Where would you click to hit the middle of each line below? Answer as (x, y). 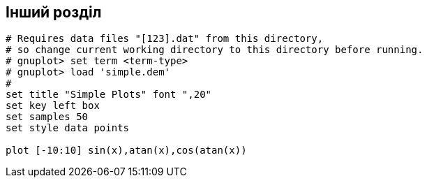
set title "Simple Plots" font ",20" (109, 95)
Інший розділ (54, 12)
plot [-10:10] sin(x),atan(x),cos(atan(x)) (126, 151)
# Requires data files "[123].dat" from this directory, (165, 39)
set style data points (68, 128)
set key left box (53, 106)
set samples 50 (47, 117)
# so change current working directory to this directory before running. (215, 50)
